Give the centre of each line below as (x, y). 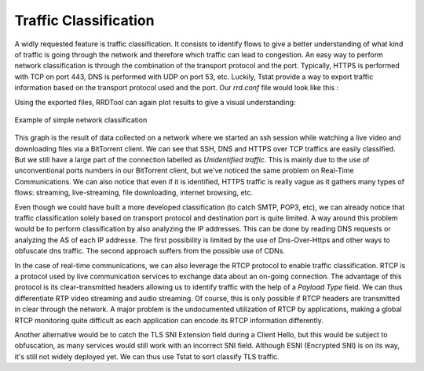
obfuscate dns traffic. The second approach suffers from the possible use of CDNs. (150, 251)
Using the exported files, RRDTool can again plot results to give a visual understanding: (155, 102)
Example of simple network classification (81, 120)
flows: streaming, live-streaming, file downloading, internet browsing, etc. (134, 193)
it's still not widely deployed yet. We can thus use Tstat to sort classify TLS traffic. (147, 356)
